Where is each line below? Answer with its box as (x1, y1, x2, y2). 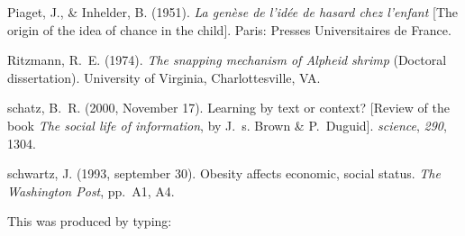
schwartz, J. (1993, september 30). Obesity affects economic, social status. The (7, 164, 441, 183)
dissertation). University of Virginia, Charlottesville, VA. (7, 68, 321, 86)
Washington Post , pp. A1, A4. (7, 181, 175, 200)
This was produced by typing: (7, 212, 172, 231)
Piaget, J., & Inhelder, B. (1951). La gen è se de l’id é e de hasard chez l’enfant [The (7, 3, 459, 21)
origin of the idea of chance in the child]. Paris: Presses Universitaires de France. (7, 20, 451, 39)
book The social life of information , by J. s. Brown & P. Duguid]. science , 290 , (7, 115, 447, 134)
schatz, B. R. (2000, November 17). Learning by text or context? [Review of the (7, 98, 450, 117)
